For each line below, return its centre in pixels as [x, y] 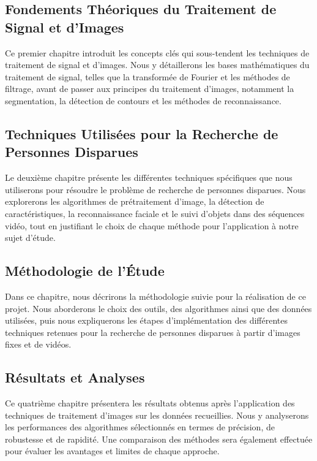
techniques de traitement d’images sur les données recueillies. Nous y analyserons [157, 415]
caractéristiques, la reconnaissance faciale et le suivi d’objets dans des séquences [155, 213]
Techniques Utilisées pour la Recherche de [142, 133]
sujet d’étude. [30, 238]
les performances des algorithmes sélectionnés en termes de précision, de [140, 427]
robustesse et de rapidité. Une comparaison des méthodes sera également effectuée [159, 439]
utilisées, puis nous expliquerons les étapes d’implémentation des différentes [146, 320]
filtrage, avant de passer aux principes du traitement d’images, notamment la [150, 89]
